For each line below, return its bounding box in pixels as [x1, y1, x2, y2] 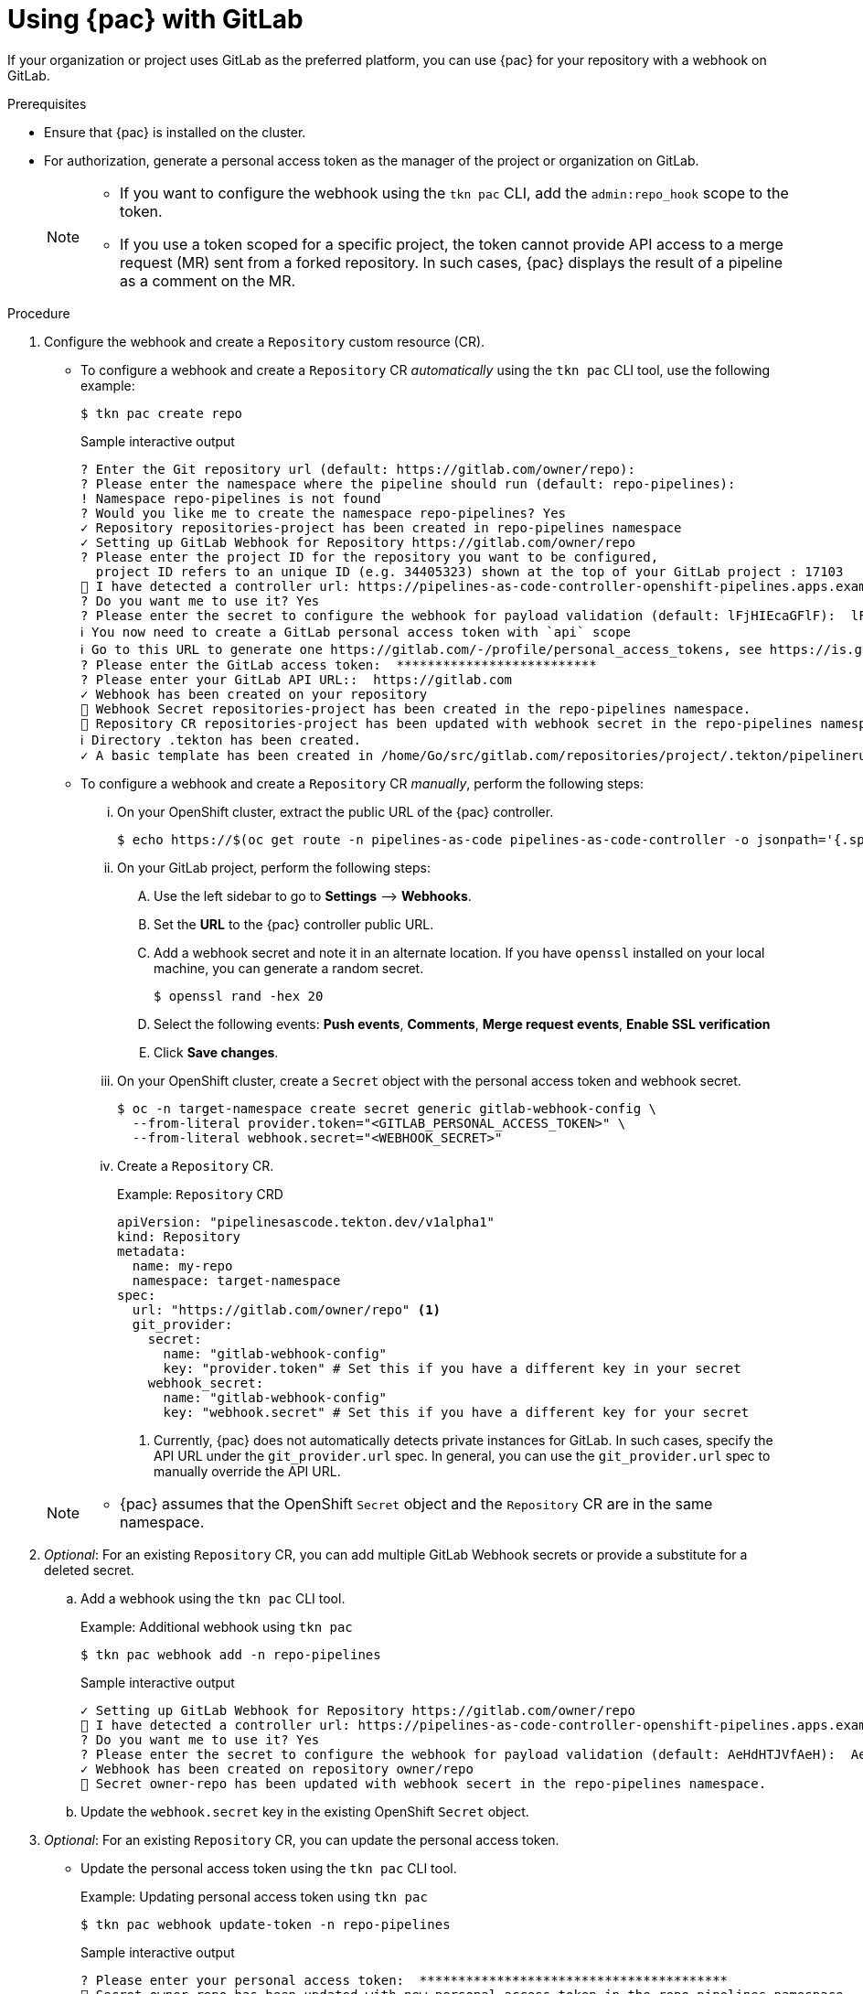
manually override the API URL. [154, 1463, 341, 1479]
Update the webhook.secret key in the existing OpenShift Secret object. [80, 1803, 529, 1819]
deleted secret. [44, 1561, 134, 1578]
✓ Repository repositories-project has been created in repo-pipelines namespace [80, 520, 682, 535]
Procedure [7, 305, 70, 321]
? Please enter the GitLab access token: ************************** [80, 657, 597, 672]
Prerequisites [7, 95, 87, 112]
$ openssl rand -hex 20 [154, 988, 324, 1003]
